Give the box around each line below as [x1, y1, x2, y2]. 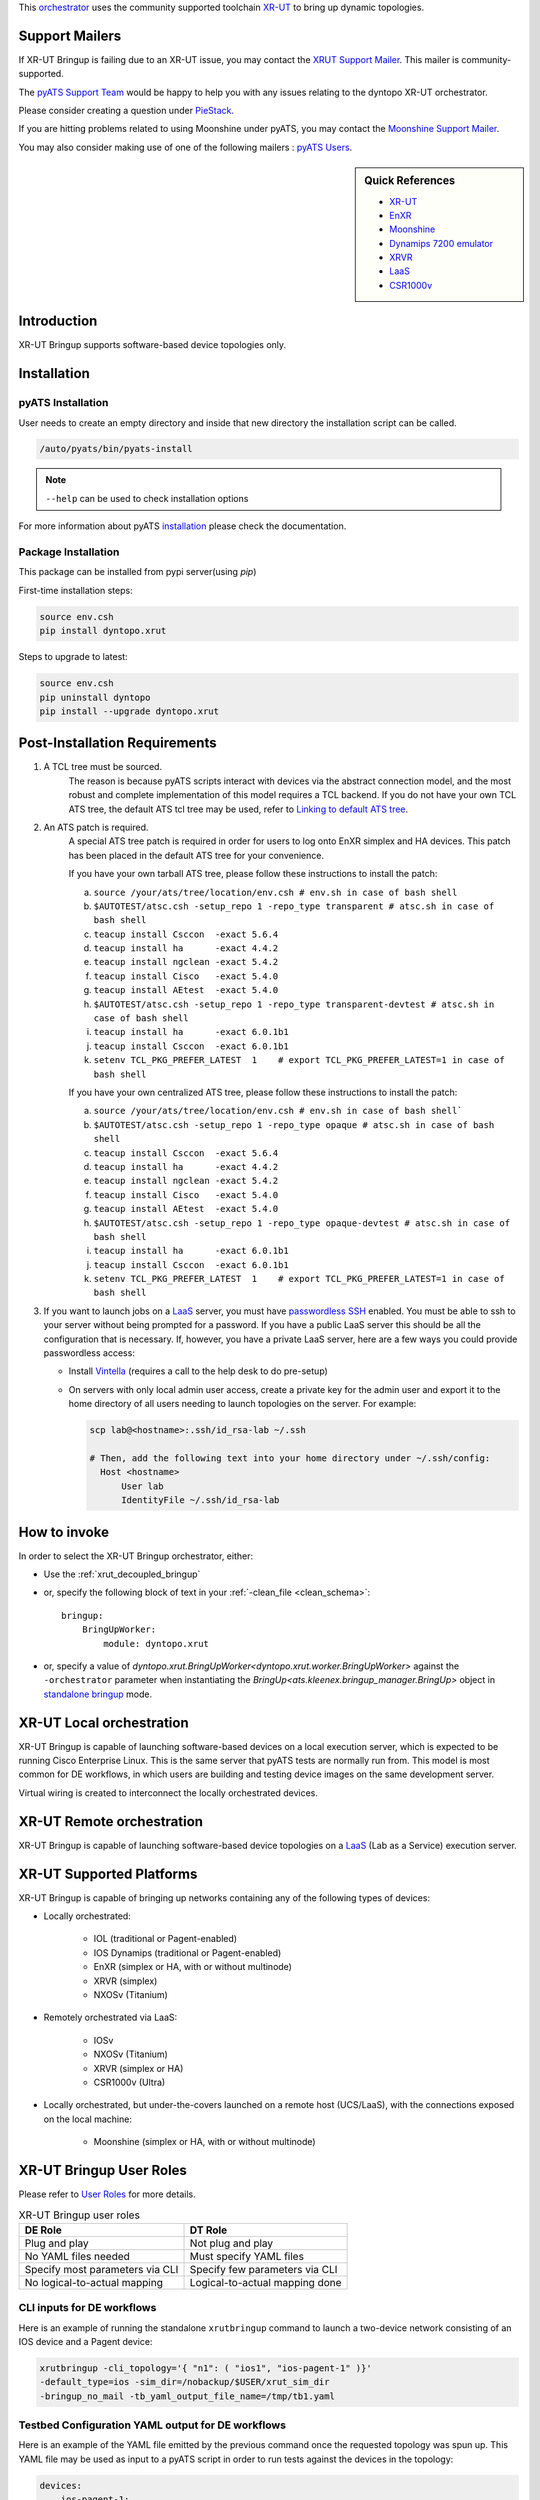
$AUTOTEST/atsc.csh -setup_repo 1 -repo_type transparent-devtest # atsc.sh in [93, 998, 495, 1010]
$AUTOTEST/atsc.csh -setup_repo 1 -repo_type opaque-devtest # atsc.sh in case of [93, 1217, 510, 1229]
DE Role [24, 2223, 62, 2237]
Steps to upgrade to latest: [18, 651, 129, 663]
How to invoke [18, 1523, 110, 1540]
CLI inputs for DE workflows [18, 2301, 157, 2315]
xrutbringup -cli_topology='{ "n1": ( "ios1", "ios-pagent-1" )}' [39, 2362, 372, 2374]
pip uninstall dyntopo [39, 691, 151, 703]
